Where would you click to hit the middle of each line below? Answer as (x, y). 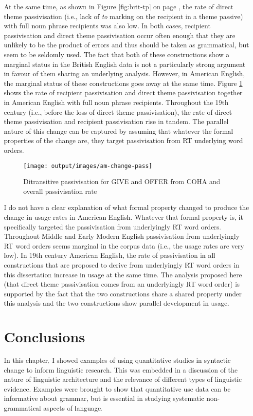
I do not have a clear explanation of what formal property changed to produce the (126, 207)
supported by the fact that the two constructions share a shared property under (123, 293)
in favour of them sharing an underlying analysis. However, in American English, (125, 73)
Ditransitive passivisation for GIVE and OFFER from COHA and (122, 181)
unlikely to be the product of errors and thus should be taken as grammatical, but (126, 45)
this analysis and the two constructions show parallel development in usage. (117, 303)
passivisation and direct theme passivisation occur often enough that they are (120, 35)
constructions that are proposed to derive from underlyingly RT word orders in (122, 264)
